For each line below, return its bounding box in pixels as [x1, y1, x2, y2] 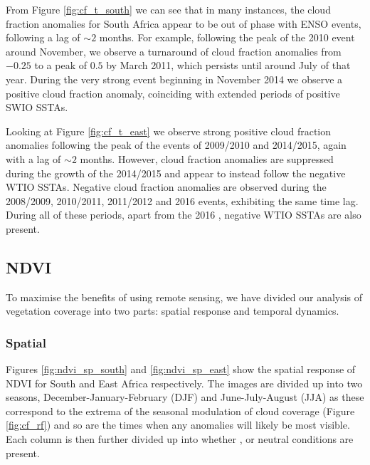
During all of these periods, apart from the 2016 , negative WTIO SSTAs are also [6, 207, 361, 222]
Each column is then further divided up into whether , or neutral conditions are [6, 432, 354, 446]
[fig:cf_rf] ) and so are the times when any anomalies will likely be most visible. [6, 417, 350, 432]
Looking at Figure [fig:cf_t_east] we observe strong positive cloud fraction [6, 123, 332, 138]
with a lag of [6, 151, 61, 166]
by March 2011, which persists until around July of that [106, 58, 351, 73]
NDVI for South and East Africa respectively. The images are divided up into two [6, 375, 363, 390]
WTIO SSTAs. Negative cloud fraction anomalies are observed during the [6, 179, 327, 194]
